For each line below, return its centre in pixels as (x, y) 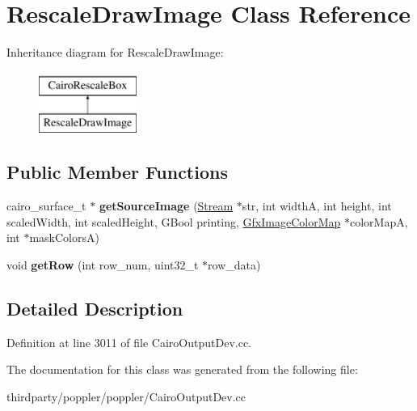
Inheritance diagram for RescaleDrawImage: (115, 52)
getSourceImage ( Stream (166, 206)
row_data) (234, 264)
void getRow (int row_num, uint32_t (103, 264)
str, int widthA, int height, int (317, 206)
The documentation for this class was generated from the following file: (182, 369)
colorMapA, (379, 221)
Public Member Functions (117, 172)
